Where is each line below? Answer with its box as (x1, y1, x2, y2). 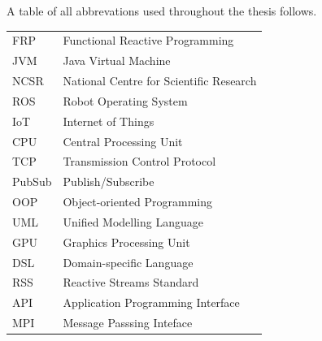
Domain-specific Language (63, 253, 194, 270)
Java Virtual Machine (63, 52, 171, 69)
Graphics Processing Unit (63, 233, 190, 250)
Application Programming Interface (63, 294, 240, 311)
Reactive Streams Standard (63, 274, 199, 291)
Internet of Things (63, 112, 154, 129)
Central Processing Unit (63, 132, 183, 149)
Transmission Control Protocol (63, 153, 216, 170)
